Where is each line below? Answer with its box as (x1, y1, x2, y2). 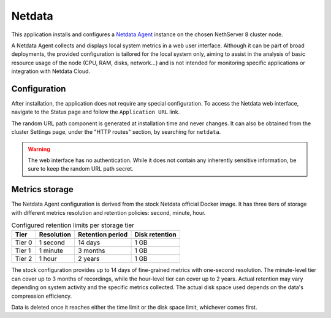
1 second (39, 238, 66, 247)
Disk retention (134, 230, 177, 239)
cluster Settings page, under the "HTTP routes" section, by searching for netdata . (11, 128, 221, 136)
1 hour (39, 255, 57, 263)
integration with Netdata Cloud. (11, 68, 91, 75)
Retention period (77, 230, 128, 239)
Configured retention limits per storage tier (11, 221, 135, 230)
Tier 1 (15, 246, 31, 255)
